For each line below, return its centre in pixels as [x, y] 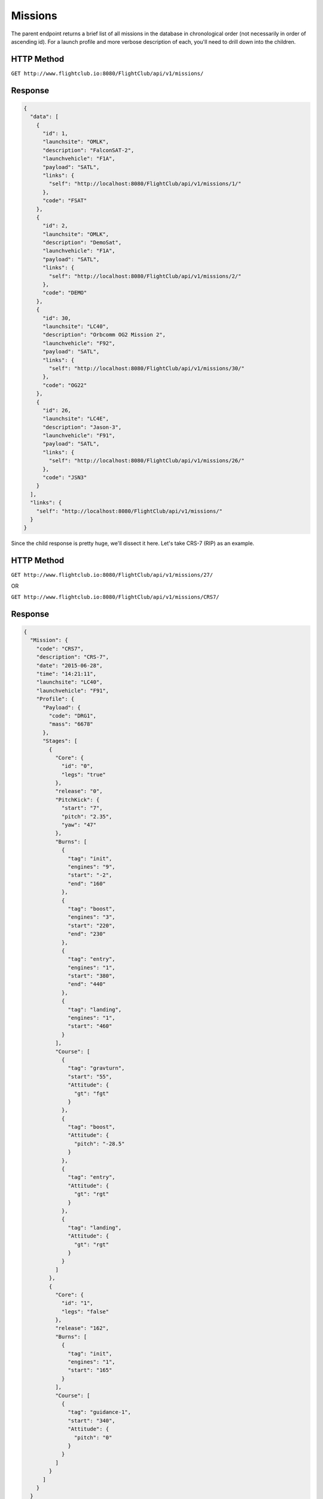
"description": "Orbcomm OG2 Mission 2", [104, 335]
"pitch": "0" [93, 1437]
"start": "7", [82, 808]
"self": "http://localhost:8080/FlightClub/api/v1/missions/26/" [147, 461]
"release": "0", [79, 791]
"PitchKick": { [77, 800]
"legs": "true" [83, 774]
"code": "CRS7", [60, 648]
